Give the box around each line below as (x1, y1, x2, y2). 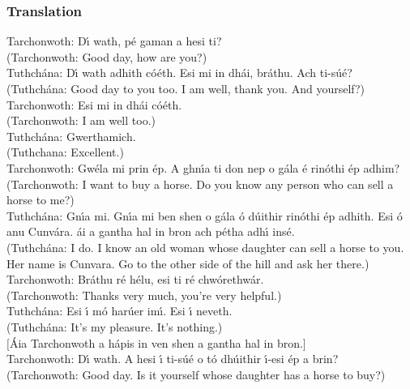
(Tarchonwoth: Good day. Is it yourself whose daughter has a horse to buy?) (6, 365, 386, 383)
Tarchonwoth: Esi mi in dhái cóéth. (6, 96, 182, 113)
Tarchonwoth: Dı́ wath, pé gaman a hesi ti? (6, 32, 222, 49)
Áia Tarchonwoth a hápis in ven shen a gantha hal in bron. (9, 334, 303, 351)
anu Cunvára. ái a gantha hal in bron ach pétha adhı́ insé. (6, 223, 295, 240)
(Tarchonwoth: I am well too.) (6, 112, 156, 129)
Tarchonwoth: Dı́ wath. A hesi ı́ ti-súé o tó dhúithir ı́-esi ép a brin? (6, 350, 339, 367)
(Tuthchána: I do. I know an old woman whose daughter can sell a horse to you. (6, 238, 404, 255)
